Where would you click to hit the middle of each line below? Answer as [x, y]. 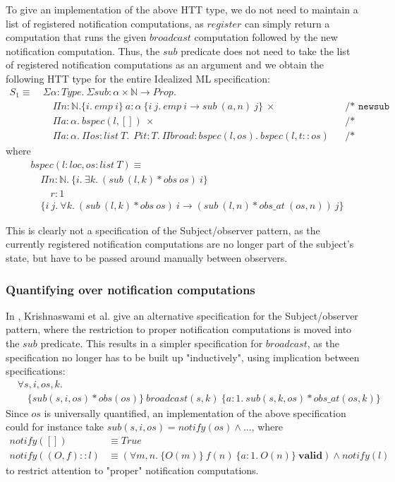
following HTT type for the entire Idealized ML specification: [138, 78]
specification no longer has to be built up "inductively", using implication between [183, 357]
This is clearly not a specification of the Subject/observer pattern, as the [163, 230]
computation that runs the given [76, 37]
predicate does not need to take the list [266, 50]
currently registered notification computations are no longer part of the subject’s [180, 244]
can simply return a [287, 23]
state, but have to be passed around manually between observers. [147, 258]
